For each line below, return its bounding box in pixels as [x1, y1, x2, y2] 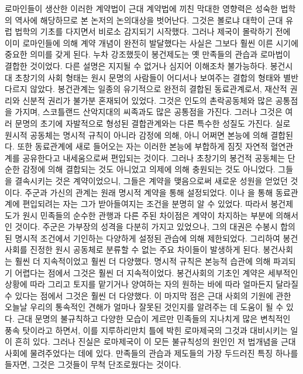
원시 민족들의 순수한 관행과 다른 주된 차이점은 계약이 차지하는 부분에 [22, 209, 273, 221]
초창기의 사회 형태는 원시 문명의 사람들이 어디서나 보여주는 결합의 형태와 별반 [15, 71, 299, 83]
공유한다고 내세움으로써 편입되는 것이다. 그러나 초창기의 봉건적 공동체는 [22, 151, 285, 164]
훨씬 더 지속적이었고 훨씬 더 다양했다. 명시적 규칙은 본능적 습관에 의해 [15, 255, 271, 267]
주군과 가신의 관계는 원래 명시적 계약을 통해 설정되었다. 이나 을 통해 [25, 186, 273, 198]
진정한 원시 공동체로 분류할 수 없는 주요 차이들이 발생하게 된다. [30, 243, 260, 256]
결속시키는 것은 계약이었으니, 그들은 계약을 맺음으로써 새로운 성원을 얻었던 [15, 174, 288, 186]
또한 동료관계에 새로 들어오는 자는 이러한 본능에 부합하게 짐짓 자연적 [17, 140, 268, 152]
